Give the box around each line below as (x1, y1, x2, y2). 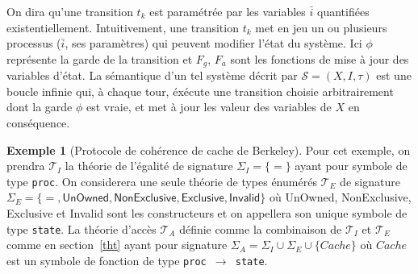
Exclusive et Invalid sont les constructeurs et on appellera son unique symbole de (6, 205, 408, 222)
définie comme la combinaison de (179, 220, 342, 237)
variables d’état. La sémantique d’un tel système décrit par (6, 67, 298, 84)
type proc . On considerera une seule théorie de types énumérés (6, 172, 317, 189)
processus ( (6, 35, 61, 52)
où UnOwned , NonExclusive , (269, 189, 412, 205)
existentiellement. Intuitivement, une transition (6, 19, 239, 35)
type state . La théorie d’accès (6, 220, 157, 237)
